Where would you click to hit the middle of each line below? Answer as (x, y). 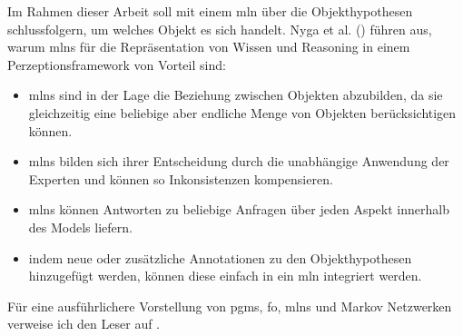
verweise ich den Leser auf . (84, 324)
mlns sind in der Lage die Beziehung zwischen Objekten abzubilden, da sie (236, 95)
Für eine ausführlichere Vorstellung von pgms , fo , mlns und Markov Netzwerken (230, 306)
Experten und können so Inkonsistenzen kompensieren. (181, 178)
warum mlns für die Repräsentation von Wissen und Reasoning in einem (209, 47)
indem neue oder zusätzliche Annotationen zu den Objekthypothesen (220, 257)
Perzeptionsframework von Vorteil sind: (117, 64)
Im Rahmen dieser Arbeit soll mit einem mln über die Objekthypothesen (210, 11)
